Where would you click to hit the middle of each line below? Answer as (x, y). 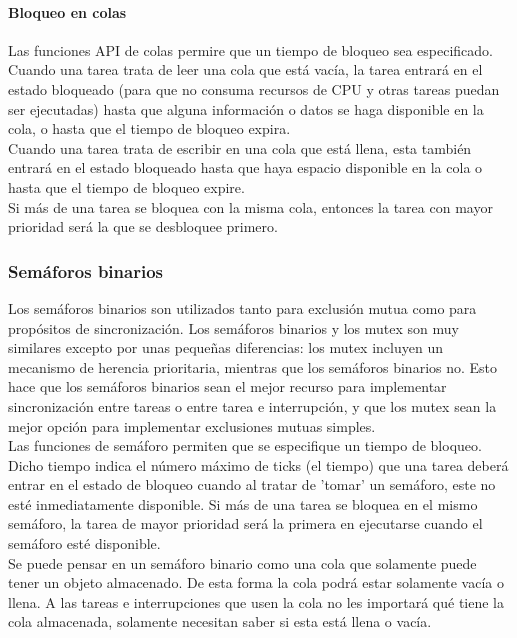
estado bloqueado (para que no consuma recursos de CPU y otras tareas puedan (254, 88)
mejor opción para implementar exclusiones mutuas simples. (192, 425)
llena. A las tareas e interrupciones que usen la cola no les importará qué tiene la (256, 601)
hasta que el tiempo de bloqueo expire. (126, 186)
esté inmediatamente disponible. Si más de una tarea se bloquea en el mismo (243, 503)
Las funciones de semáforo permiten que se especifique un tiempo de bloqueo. (245, 445)
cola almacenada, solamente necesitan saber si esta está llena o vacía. (220, 621)
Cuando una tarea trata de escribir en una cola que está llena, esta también (240, 147)
